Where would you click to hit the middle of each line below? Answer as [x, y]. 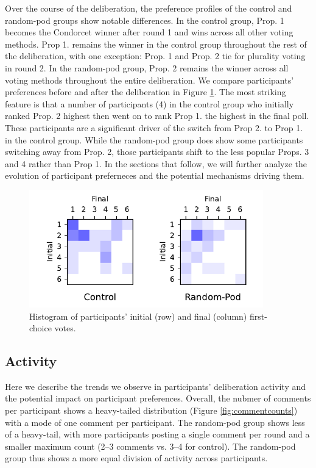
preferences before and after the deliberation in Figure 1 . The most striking [146, 92]
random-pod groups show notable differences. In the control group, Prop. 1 [145, 20]
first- [258, 316]
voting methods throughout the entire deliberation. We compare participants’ [149, 80]
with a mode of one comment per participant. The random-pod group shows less [155, 422]
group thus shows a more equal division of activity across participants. [136, 458]
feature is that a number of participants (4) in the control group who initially [149, 103]
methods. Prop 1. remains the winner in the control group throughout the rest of [156, 44]
